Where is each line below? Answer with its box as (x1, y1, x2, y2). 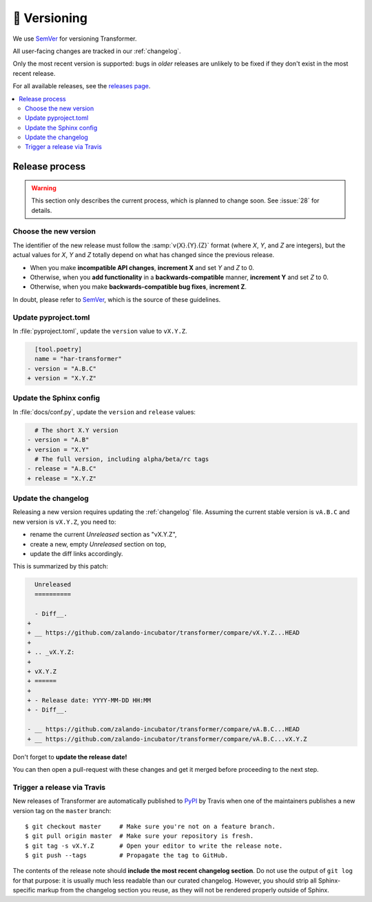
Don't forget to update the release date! (12, 752, 127, 761)
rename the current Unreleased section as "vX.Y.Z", (30, 531, 177, 539)
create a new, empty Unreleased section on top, (30, 540, 167, 548)
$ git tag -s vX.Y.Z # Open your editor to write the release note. (25, 841, 283, 850)
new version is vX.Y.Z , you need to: (12, 517, 116, 526)
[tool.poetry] (34, 345, 83, 353)
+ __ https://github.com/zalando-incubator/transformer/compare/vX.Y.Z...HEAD (27, 629, 300, 637)
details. (31, 206, 52, 214)
